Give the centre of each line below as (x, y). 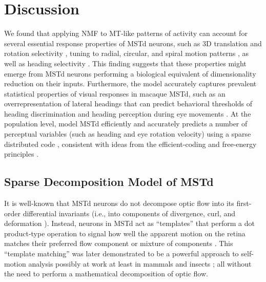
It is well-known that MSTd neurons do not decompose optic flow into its (119, 203)
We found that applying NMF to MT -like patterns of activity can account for (126, 33)
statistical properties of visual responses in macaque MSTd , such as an (115, 93)
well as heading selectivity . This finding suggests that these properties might (125, 63)
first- (244, 203)
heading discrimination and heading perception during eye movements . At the (128, 113)
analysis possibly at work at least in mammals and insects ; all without (140, 263)
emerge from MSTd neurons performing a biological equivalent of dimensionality (130, 73)
